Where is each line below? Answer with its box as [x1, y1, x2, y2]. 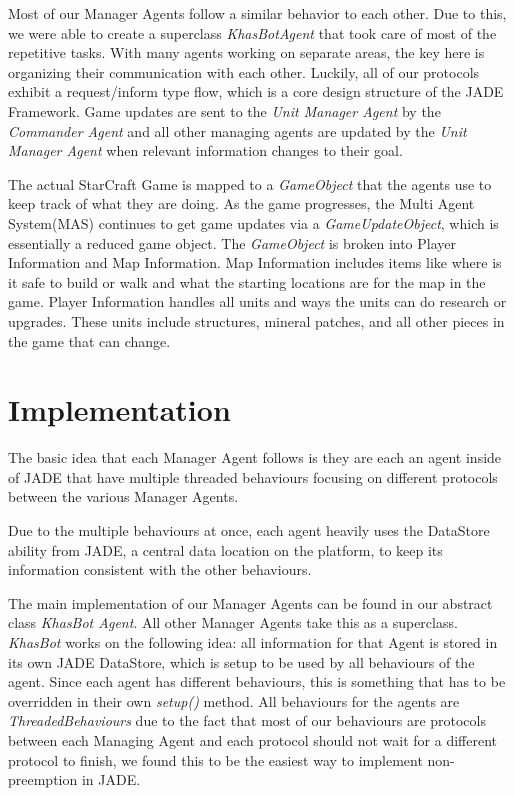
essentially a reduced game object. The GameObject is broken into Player [8, 232, 457, 253]
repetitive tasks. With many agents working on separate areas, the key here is [8, 42, 485, 63]
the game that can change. [8, 330, 171, 351]
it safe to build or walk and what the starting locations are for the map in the [8, 271, 486, 292]
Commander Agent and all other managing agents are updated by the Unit [8, 120, 467, 141]
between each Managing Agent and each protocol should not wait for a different [8, 729, 498, 750]
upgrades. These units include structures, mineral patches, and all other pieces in [8, 310, 505, 331]
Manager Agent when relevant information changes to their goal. [8, 140, 403, 161]
